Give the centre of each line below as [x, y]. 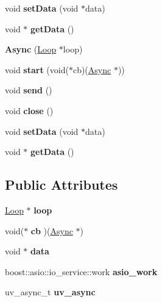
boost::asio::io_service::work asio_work [81, 271]
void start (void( [37, 69]
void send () [29, 90]
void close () [29, 110]
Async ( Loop [31, 49]
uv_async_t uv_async [50, 292]
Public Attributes [62, 185]
